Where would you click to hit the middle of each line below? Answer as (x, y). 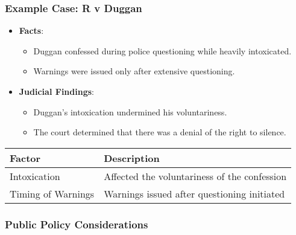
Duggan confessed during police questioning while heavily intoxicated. (162, 50)
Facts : (31, 31)
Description (132, 158)
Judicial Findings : (56, 91)
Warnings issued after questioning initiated (194, 193)
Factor (25, 158)
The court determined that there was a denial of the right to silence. (160, 132)
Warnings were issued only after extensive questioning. (134, 71)
